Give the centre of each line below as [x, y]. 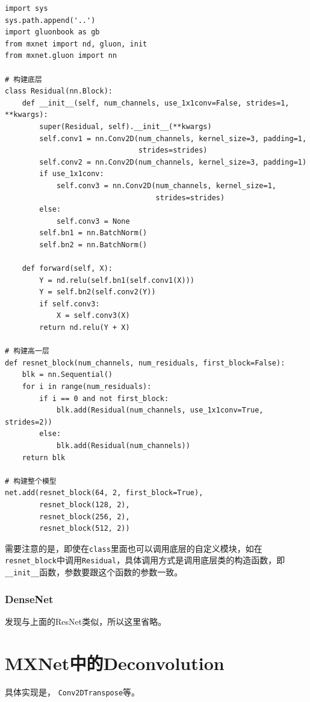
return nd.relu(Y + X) [85, 328]
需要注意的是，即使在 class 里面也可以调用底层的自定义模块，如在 [134, 548]
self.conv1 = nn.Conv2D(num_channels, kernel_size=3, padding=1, [173, 138]
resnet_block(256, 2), [85, 517]
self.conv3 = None [93, 221]
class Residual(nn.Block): [59, 91]
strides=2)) [29, 422]
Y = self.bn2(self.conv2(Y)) [98, 292]
